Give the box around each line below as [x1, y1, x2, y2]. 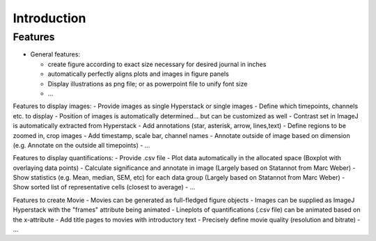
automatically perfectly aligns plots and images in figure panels [47, 70, 229, 78]
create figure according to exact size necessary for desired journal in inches [47, 60, 267, 68]
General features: [30, 50, 80, 59]
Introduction [13, 10, 86, 26]
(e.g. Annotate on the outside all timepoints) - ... [13, 141, 150, 149]
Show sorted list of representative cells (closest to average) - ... [13, 183, 196, 192]
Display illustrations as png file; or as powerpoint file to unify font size [47, 79, 248, 88]
